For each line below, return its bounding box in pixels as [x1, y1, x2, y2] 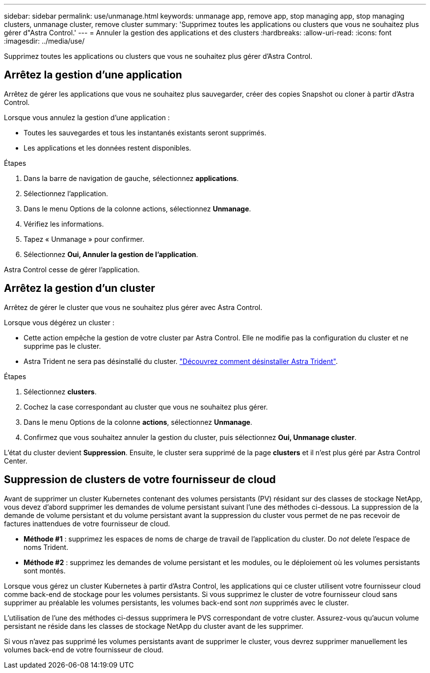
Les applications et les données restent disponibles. [24, 143, 191, 152]
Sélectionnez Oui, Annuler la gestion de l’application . [24, 250, 198, 259]
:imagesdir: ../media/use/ [4, 37, 85, 45]
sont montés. [24, 566, 66, 575]
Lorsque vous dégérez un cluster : [4, 318, 115, 327]
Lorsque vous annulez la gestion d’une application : [4, 113, 170, 122]
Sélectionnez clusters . [24, 387, 97, 396]
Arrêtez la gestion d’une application [4, 69, 182, 81]
